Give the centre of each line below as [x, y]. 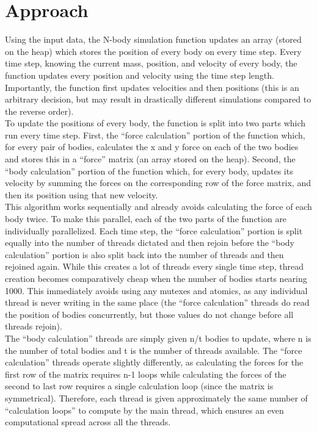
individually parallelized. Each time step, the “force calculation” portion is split [154, 230]
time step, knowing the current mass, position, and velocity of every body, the [151, 63]
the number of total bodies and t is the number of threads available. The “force [154, 350]
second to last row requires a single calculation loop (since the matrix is [139, 386]
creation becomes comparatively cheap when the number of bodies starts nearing [156, 278]
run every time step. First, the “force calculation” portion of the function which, [155, 135]
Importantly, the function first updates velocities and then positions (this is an [152, 87]
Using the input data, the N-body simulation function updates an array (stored [153, 39]
